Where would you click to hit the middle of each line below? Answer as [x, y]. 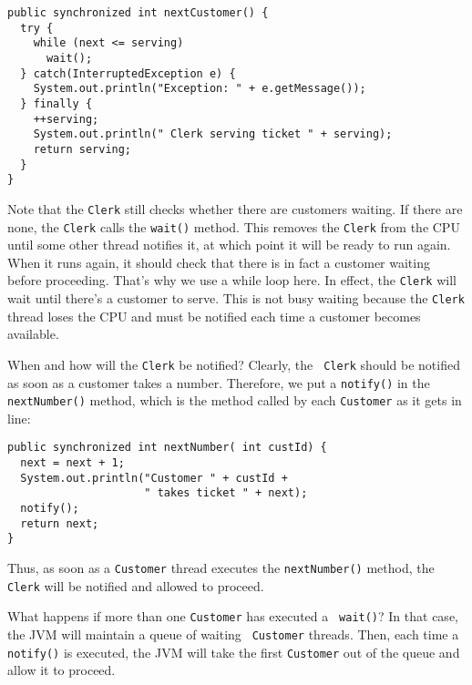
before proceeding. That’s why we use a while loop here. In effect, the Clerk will [232, 280]
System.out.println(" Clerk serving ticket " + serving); [213, 134]
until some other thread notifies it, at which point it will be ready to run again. [229, 245]
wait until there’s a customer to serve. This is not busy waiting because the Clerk [236, 298]
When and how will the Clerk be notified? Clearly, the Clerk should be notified [234, 364]
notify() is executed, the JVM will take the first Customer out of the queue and [234, 652]
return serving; [82, 149]
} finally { [56, 103]
